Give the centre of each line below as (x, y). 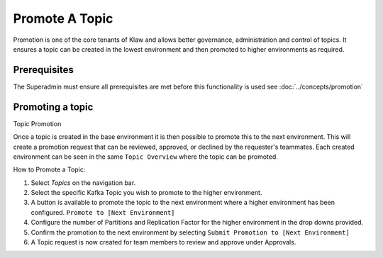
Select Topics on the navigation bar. (83, 183)
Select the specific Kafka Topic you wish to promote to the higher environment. (146, 193)
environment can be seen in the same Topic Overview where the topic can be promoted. (145, 157)
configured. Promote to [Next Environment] (103, 212)
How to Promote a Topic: (49, 169)
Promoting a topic (53, 107)
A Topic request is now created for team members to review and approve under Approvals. (163, 242)
